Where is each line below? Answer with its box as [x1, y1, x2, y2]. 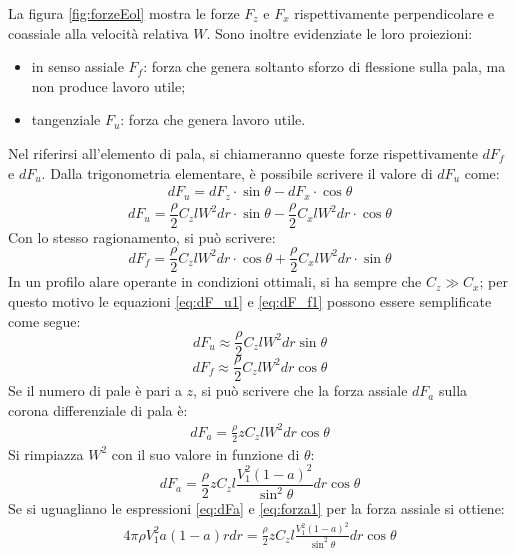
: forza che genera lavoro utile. [120, 109, 306, 130]
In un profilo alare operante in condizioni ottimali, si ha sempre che [8, 271, 422, 292]
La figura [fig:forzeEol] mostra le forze [8, 3, 240, 23]
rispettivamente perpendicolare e [294, 3, 494, 23]
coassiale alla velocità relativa [8, 22, 189, 43]
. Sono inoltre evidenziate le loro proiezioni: [206, 22, 473, 43]
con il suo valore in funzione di [111, 443, 300, 464]
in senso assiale [31, 56, 124, 77]
